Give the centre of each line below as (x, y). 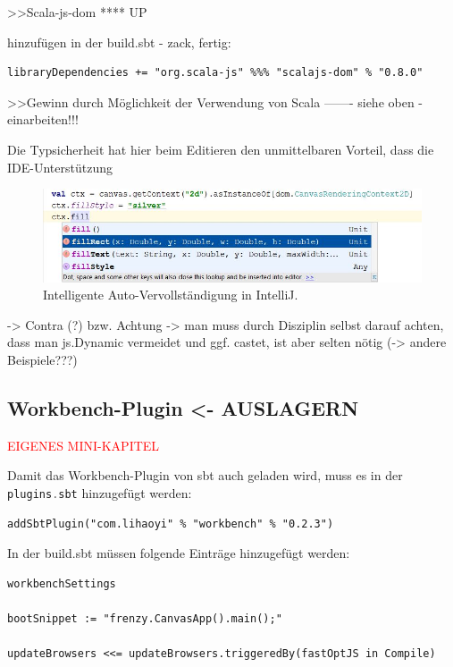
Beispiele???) (42, 360)
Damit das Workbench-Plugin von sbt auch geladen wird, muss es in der (205, 475)
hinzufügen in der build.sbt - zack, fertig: (119, 42)
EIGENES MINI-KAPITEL (84, 445)
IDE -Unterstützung (60, 167)
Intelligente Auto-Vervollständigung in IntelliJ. (171, 295)
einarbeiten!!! (43, 119)
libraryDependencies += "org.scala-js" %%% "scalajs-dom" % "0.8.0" (215, 73)
